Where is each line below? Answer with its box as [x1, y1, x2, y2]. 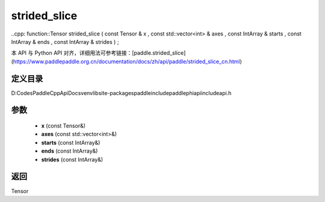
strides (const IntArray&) [41, 156, 104, 163]
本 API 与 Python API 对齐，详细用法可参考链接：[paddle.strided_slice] [11, 49, 186, 57]
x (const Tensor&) [41, 122, 86, 129]
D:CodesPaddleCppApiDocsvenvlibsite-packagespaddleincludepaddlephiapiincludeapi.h [11, 89, 232, 96]
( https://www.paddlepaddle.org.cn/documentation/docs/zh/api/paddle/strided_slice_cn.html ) [11, 58, 242, 65]
